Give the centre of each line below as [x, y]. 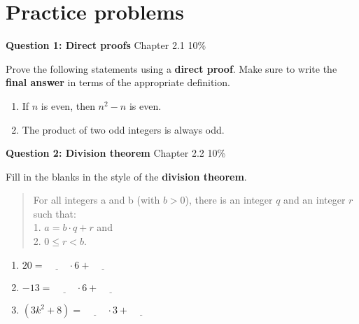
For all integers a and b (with [97, 200]
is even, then [68, 105]
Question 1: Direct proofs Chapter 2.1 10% [106, 45]
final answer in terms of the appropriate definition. [118, 82]
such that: [55, 213]
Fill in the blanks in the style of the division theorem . [126, 176]
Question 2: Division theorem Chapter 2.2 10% [116, 153]
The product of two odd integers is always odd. [123, 129]
